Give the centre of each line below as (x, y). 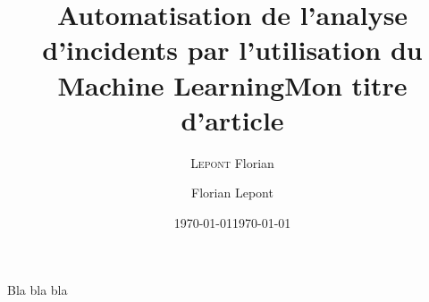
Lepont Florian (232, 162)
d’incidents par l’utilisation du (232, 50)
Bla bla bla (38, 290)
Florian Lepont (232, 193)
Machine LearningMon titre (232, 84)
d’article (232, 119)
